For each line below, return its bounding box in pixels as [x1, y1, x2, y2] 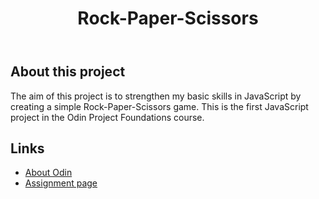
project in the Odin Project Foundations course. [10, 111, 205, 123]
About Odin [24, 167, 73, 179]
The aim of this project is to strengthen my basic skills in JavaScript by [10, 90, 302, 102]
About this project [10, 63, 126, 81]
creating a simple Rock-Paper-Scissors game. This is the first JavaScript [10, 100, 309, 112]
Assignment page [24, 177, 98, 189]
